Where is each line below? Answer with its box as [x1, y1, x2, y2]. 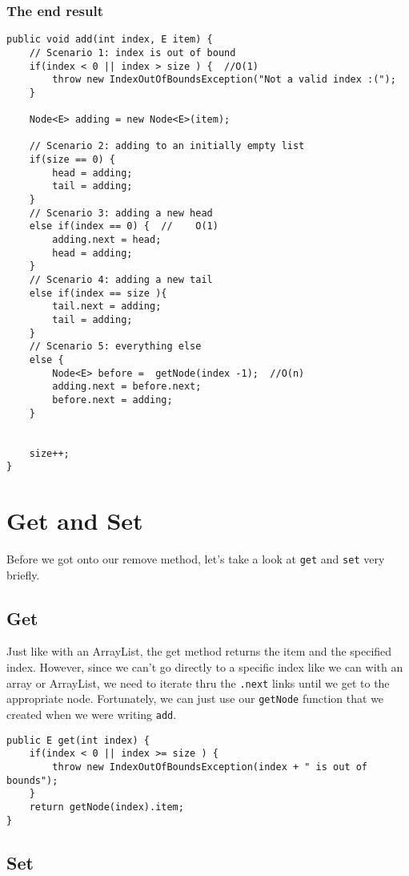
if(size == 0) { [29, 154, 116, 166]
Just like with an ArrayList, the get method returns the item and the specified [6, 643, 392, 660]
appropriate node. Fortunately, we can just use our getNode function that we [6, 690, 384, 707]
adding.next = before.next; [52, 381, 202, 393]
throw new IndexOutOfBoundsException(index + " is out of [52, 761, 368, 773]
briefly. [6, 566, 40, 583]
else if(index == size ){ [29, 287, 167, 299]
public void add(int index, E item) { [6, 34, 213, 46]
